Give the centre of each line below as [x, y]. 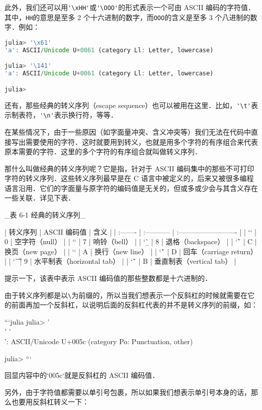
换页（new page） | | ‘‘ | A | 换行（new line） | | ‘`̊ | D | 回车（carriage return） [131, 251]
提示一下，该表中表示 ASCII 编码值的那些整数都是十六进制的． [108, 278]
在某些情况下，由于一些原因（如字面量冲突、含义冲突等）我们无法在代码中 [128, 131]
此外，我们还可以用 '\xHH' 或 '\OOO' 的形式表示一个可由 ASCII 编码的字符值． [130, 7]
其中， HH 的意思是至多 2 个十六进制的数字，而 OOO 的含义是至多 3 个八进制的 [127, 17]
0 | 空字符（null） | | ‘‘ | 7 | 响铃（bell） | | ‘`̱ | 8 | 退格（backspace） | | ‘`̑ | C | [131, 241]
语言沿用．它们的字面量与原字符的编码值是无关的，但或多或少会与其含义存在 [131, 188]
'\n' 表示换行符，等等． [79, 115]
